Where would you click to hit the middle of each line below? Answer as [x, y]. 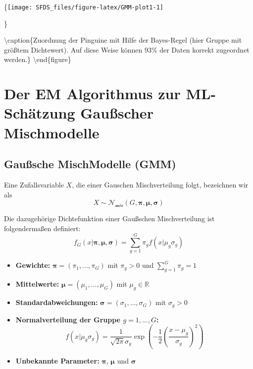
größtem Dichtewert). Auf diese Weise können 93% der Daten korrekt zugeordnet [127, 49]
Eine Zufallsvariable [34, 184]
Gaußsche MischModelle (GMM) [90, 164]
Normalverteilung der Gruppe [68, 319]
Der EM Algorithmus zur [92, 93]
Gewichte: [33, 265]
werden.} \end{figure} [38, 59]
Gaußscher [117, 113]
